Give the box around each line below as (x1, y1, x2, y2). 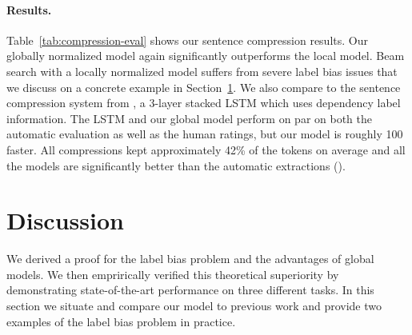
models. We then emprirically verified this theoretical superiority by (6, 265, 339, 282)
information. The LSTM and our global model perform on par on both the (6, 110, 373, 126)
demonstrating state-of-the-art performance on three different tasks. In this (6, 281, 374, 298)
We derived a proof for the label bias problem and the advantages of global (6, 250, 374, 267)
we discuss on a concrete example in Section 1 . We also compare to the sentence (6, 78, 401, 95)
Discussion (6, 204, 124, 237)
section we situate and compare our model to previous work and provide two (6, 297, 382, 314)
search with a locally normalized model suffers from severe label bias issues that (6, 62, 398, 79)
